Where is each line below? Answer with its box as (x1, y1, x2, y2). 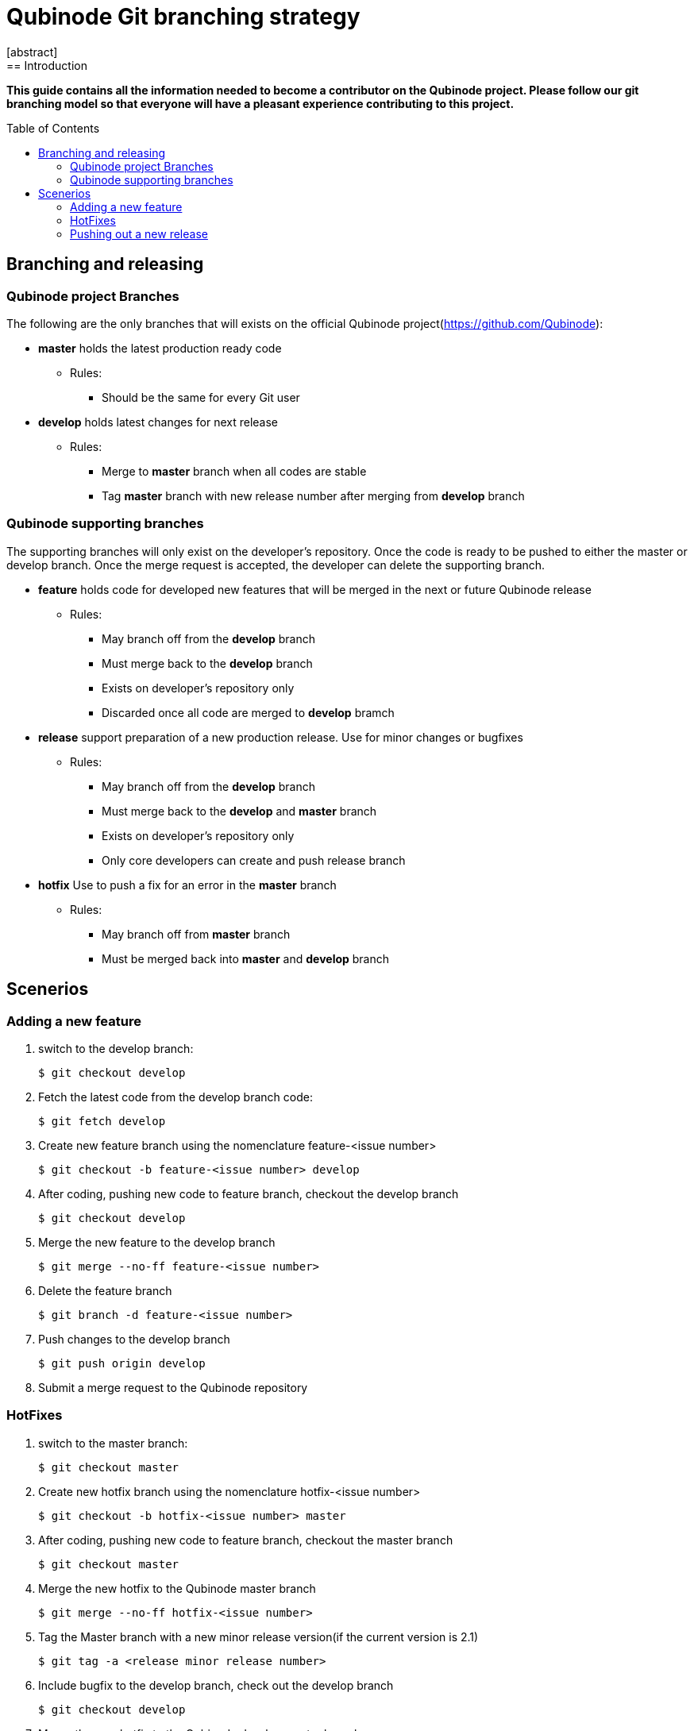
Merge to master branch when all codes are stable (102, 464, 367, 478)
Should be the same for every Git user (102, 390, 300, 404)
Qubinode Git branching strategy (6, 3, 360, 30)
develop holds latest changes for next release (38, 414, 278, 429)
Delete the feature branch (38, 1283, 172, 1297)
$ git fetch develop (38, 1114, 166, 1128)
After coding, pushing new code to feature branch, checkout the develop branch (38, 1186, 459, 1201)
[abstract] (6, 44, 58, 59)
